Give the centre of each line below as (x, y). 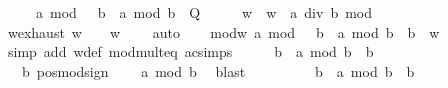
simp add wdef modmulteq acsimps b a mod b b (190, 51)
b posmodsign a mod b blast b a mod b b (218, 70)
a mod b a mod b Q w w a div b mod (204, 12)
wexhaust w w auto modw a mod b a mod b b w (223, 31)
